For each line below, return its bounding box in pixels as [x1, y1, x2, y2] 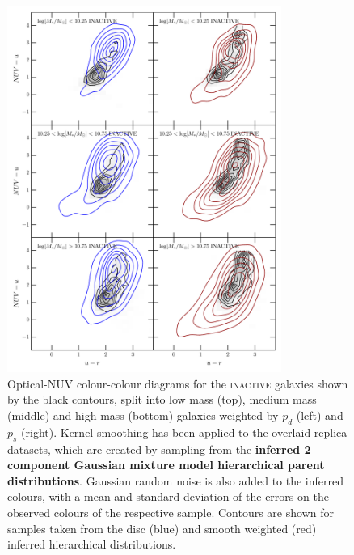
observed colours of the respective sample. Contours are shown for [7, 504, 334, 520]
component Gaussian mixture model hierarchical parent [7, 456, 325, 473]
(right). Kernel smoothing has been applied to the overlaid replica [21, 423, 348, 440]
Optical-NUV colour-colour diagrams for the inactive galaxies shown [7, 375, 348, 392]
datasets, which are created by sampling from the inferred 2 [7, 440, 311, 457]
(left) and [296, 407, 343, 424]
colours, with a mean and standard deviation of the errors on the [7, 488, 329, 505]
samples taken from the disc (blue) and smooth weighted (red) [7, 519, 317, 536]
